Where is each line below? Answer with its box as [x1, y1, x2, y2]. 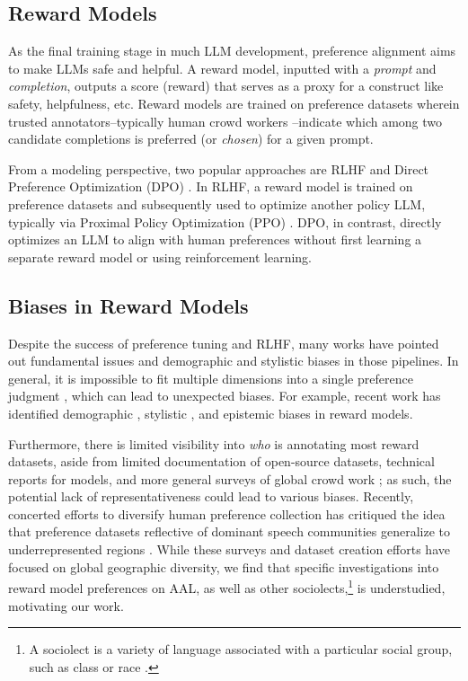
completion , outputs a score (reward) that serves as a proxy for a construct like [8, 76, 444, 95]
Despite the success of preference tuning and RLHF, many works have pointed [8, 333, 439, 352]
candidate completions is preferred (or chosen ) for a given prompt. [8, 129, 374, 148]
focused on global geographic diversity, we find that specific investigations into [8, 557, 439, 576]
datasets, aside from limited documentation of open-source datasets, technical [8, 452, 435, 471]
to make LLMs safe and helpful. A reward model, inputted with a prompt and [8, 58, 437, 77]
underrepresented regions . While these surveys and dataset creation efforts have [8, 540, 450, 559]
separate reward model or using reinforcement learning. [8, 247, 312, 266]
